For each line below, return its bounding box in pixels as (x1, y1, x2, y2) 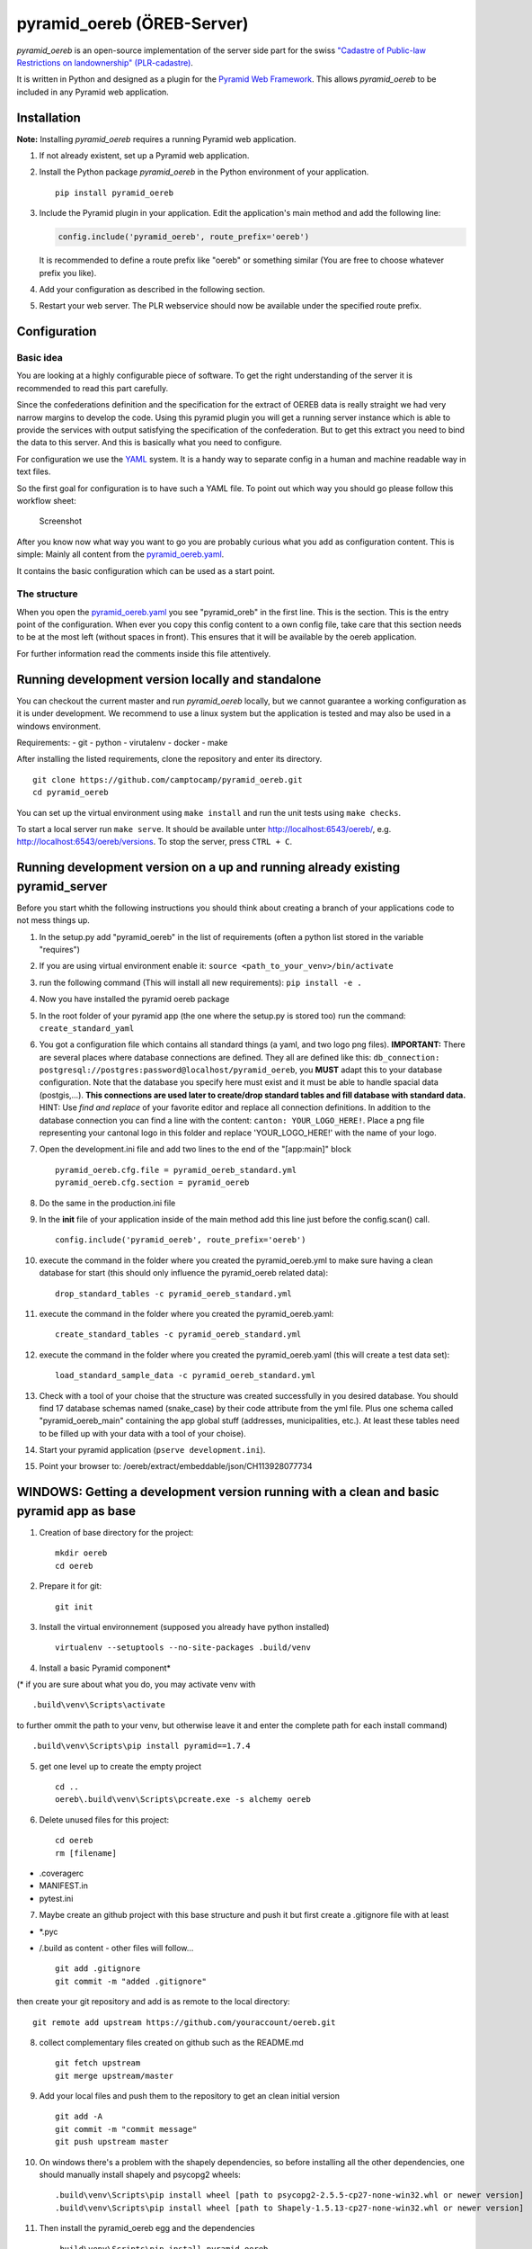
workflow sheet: (16, 496, 76, 506)
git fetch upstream (55, 2058, 141, 2068)
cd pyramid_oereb (32, 787, 109, 798)
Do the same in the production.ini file (39, 1197, 176, 1208)
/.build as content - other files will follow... (39, 1942, 194, 1953)
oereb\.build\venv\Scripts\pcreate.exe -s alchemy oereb (55, 1795, 312, 1805)
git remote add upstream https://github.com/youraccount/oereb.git (32, 2017, 336, 2028)
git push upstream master (55, 2137, 170, 2147)
